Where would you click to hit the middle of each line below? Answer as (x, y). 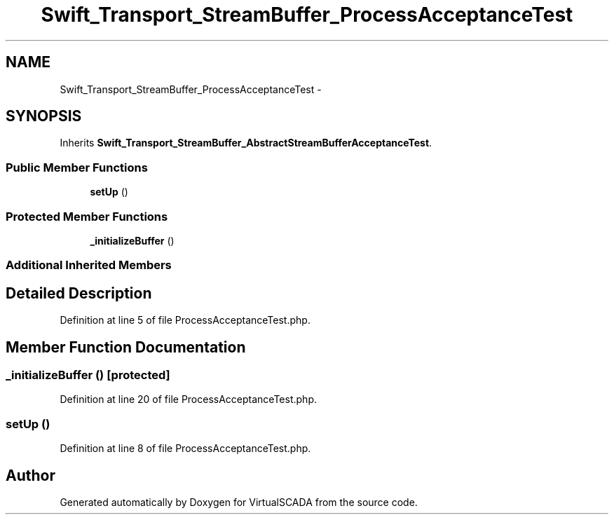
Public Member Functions (77, 167)
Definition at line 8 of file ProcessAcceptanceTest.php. (185, 449)
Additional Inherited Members (89, 265)
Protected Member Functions (87, 216)
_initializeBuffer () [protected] (88, 375)
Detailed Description (79, 293)
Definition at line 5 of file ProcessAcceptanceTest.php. (185, 320)
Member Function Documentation (126, 347)
